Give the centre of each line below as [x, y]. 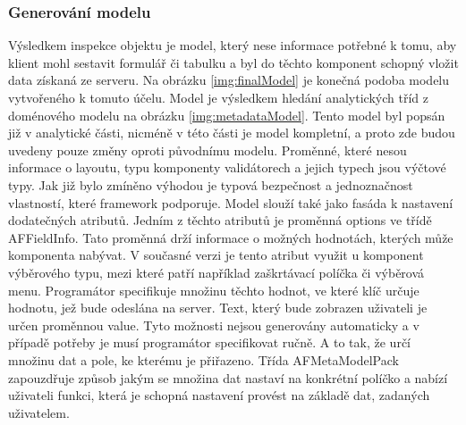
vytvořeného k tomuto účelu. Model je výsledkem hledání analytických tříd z [218, 97]
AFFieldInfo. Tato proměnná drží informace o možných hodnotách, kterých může [231, 237]
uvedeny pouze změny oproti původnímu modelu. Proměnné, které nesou [208, 150]
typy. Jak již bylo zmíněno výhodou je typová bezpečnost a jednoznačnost [211, 184]
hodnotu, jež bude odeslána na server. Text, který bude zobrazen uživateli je [218, 308]
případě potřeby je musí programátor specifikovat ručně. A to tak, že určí [209, 342]
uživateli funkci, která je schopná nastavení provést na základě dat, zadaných [219, 395]
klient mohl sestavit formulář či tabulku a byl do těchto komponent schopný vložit [233, 62]
